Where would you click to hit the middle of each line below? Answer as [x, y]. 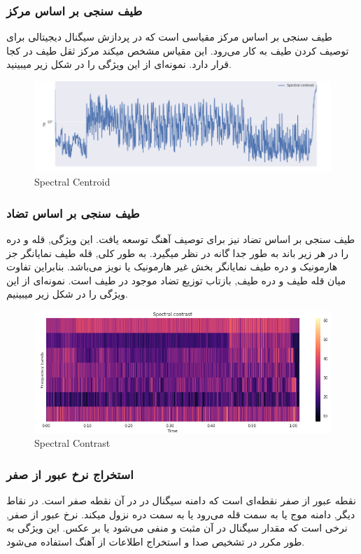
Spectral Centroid [72, 182]
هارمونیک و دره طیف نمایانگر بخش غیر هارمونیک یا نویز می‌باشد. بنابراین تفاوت [172, 266]
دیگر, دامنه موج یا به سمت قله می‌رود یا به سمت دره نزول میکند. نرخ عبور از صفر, [181, 514]
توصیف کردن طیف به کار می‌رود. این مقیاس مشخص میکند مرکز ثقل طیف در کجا [178, 50]
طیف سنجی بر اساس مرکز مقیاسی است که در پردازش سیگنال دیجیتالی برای [169, 37]
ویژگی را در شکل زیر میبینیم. [67, 294]
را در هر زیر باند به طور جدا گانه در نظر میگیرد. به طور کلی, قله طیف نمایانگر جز [178, 252]
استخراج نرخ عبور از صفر [70, 474]
